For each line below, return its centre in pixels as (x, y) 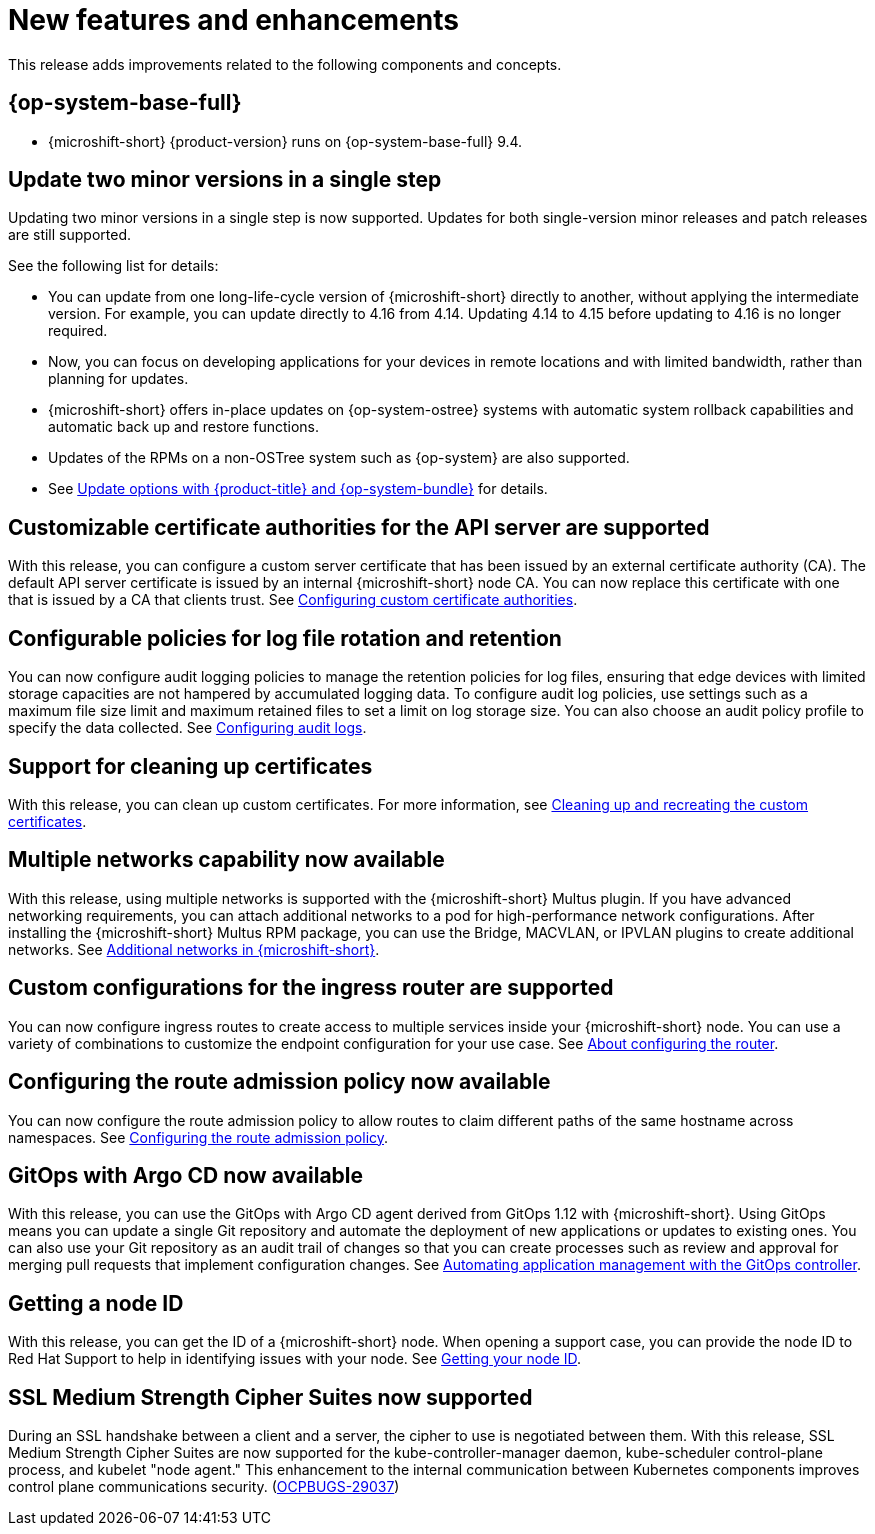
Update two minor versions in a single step (225, 180)
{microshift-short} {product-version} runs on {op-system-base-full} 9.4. (285, 141)
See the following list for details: (113, 266)
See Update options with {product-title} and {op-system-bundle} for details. (298, 489)
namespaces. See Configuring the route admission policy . (198, 1137)
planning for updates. (118, 379)
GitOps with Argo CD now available (186, 1175)
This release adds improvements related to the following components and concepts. (285, 64)
